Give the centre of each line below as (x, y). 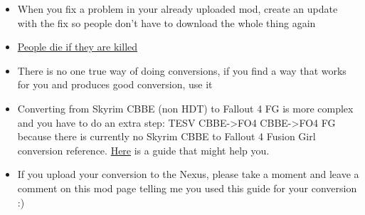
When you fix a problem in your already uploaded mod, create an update (178, 9)
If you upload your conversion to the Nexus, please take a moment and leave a (188, 174)
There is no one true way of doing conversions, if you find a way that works (182, 70)
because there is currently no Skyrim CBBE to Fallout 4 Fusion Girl (166, 136)
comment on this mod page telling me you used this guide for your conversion (187, 188)
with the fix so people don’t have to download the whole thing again (166, 22)
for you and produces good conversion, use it (115, 84)
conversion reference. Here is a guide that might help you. (143, 150)
